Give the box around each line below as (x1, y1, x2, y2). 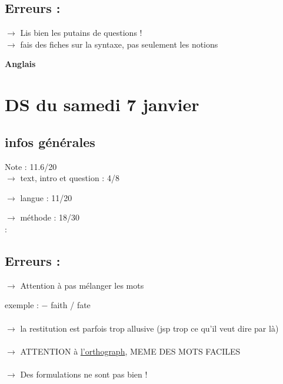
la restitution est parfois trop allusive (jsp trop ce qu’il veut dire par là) (20, 322, 279, 334)
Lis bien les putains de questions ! (20, 26, 142, 39)
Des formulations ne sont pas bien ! (20, 368, 148, 380)
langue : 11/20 (20, 191, 72, 203)
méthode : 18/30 (20, 211, 80, 223)
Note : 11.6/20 (5, 160, 57, 172)
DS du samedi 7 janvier (5, 92, 199, 116)
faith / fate (51, 299, 91, 311)
